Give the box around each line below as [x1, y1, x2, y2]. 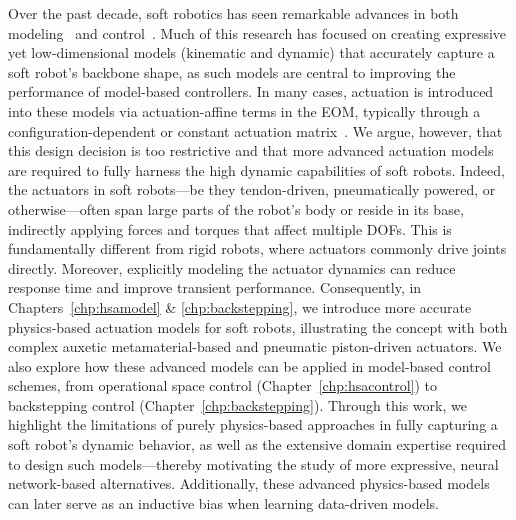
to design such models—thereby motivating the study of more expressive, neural [8, 453, 499, 474]
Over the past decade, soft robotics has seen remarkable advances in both [8, 3, 459, 23]
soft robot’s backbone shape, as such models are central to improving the [8, 61, 456, 82]
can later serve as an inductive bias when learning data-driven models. [8, 492, 439, 513]
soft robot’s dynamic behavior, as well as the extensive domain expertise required [8, 434, 507, 455]
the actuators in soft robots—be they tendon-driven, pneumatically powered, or [8, 179, 496, 200]
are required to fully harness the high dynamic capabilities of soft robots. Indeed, [8, 159, 505, 180]
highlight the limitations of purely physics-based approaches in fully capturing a [8, 414, 498, 435]
